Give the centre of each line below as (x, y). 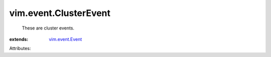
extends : (19, 39)
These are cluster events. (48, 28)
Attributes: (20, 48)
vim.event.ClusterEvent (60, 13)
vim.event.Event (65, 39)
